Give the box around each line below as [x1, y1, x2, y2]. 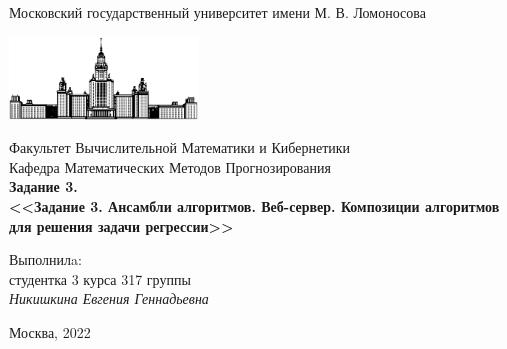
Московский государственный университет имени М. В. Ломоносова [9, 2, 426, 22]
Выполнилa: [9, 249, 82, 270]
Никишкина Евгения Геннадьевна [9, 288, 209, 309]
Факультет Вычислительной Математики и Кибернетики [9, 137, 351, 158]
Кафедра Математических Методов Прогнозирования [9, 156, 331, 177]
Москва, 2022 [9, 321, 91, 342]
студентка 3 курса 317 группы [9, 268, 191, 289]
